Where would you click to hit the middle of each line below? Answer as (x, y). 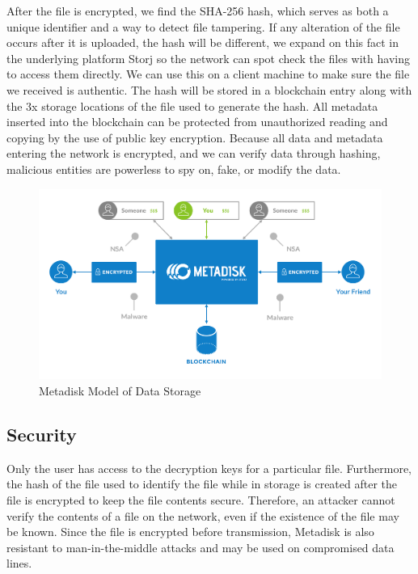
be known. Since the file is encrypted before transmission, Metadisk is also (190, 532)
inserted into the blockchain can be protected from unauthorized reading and (197, 122)
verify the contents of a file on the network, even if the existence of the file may (203, 515)
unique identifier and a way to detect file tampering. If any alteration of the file (203, 26)
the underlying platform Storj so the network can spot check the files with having (208, 58)
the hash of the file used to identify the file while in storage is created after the (202, 484)
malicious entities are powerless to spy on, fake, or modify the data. (174, 169)
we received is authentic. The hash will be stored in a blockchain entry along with (209, 89)
